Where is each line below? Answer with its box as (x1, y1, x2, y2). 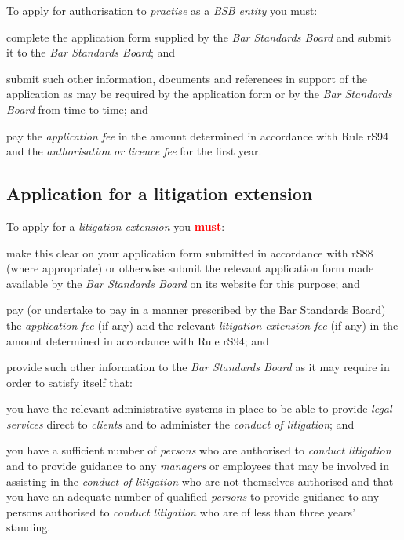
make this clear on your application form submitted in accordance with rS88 (6, 244, 373, 261)
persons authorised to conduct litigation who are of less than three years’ (6, 503, 355, 520)
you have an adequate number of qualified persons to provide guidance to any (6, 488, 380, 505)
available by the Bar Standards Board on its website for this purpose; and (6, 275, 360, 291)
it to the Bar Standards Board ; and (6, 44, 176, 60)
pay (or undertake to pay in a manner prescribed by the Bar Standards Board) (6, 301, 386, 318)
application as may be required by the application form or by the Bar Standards (6, 86, 392, 102)
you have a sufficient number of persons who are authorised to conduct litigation (6, 442, 391, 458)
